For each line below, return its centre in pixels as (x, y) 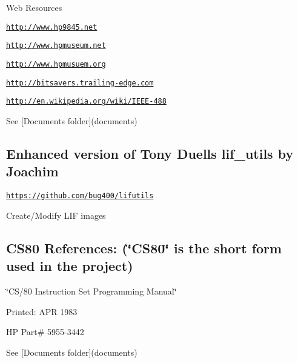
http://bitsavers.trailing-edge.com (80, 83)
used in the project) (70, 266)
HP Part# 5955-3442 (45, 332)
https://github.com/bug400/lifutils (80, 196)
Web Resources (34, 7)
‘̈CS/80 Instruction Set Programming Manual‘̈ (91, 291)
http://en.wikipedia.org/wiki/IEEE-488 (86, 102)
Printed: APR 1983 (42, 311)
